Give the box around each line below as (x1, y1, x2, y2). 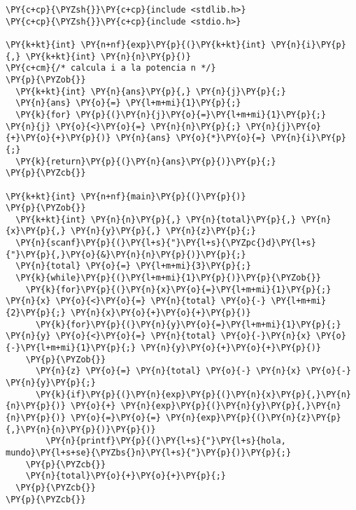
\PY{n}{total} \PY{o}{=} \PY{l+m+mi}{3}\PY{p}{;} (15, 261, 251, 271)
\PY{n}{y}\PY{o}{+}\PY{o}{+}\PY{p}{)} (141, 343, 322, 353)
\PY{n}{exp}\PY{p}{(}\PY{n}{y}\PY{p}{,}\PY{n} (120, 401, 341, 411)
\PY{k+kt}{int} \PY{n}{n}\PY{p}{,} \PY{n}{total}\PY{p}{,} (15, 214, 297, 225)
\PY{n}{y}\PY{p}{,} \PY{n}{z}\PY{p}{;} (71, 226, 256, 236)
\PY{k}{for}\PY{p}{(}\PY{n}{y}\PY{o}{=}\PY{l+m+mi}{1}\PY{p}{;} (35, 319, 341, 330)
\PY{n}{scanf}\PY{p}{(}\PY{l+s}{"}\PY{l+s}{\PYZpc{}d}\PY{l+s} (15, 238, 316, 248)
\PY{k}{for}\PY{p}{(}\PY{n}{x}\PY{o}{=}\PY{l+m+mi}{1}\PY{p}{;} (25, 284, 332, 295)
